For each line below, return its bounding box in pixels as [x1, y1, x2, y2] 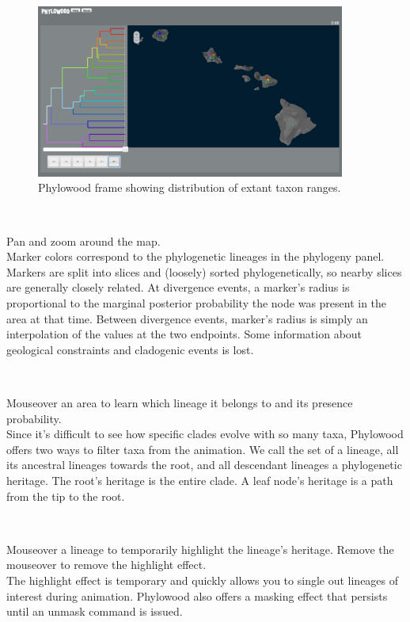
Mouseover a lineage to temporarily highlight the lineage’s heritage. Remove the [6, 540, 394, 557]
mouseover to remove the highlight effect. [6, 556, 207, 573]
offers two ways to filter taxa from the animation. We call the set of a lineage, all [6, 441, 399, 457]
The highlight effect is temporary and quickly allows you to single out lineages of [6, 571, 399, 588]
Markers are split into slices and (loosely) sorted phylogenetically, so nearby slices [6, 263, 402, 280]
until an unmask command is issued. [6, 603, 183, 620]
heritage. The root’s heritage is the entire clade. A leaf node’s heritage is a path [6, 471, 393, 488]
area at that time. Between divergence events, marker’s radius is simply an [6, 310, 368, 326]
